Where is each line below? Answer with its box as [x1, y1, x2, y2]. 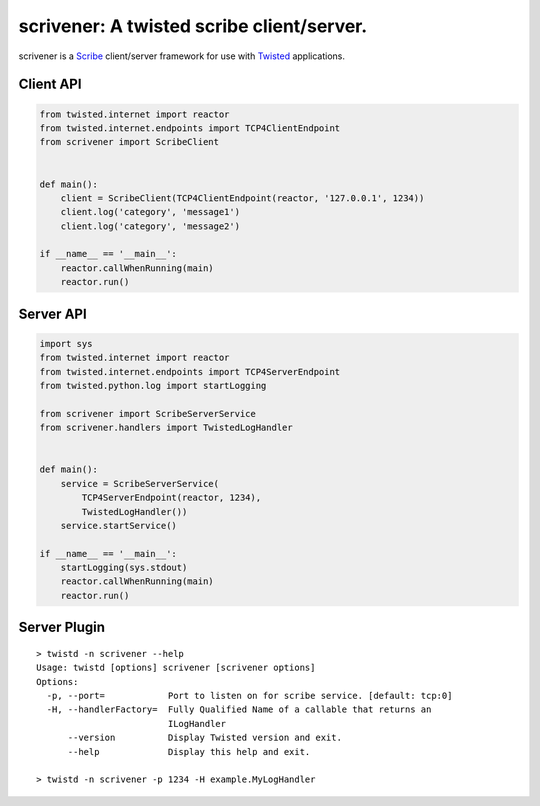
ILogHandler [167, 718, 227, 729]
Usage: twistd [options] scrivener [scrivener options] [36, 662, 316, 674]
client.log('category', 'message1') [60, 206, 240, 218]
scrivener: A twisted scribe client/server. [18, 15, 368, 37]
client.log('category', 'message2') [60, 220, 240, 232]
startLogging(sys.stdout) [60, 562, 188, 574]
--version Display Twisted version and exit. [67, 732, 342, 744]
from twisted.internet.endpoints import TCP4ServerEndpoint [39, 366, 341, 377]
